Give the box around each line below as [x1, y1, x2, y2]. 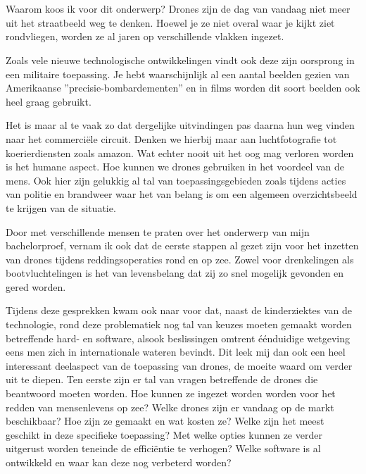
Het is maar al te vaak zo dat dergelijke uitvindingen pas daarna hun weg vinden [6, 118, 355, 132]
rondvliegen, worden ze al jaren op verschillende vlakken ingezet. [6, 29, 284, 44]
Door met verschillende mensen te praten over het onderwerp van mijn [6, 224, 310, 239]
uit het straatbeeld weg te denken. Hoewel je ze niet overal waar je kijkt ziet [6, 15, 335, 30]
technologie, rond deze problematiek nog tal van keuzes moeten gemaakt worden [6, 317, 352, 332]
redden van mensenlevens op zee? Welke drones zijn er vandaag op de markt [6, 399, 334, 414]
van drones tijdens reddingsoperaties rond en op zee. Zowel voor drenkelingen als [6, 251, 354, 266]
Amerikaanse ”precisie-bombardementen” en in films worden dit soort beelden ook [6, 80, 360, 95]
